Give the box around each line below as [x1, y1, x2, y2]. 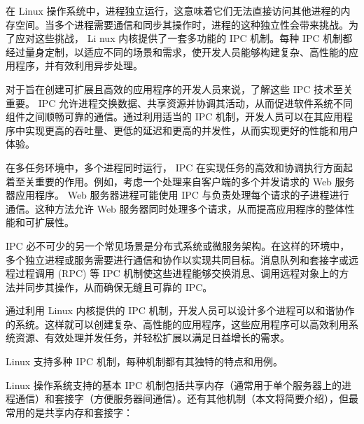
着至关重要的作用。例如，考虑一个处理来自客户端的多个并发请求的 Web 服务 [6, 174, 355, 188]
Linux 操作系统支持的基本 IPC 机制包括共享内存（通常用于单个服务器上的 [6, 377, 342, 392]
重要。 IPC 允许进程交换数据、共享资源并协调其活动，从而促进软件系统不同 [6, 95, 353, 110]
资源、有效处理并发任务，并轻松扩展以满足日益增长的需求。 [15, 330, 290, 345]
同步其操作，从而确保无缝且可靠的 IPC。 [24, 279, 213, 294]
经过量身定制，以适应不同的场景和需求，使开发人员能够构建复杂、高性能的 [6, 44, 349, 59]
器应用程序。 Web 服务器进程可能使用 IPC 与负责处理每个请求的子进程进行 [6, 188, 349, 202]
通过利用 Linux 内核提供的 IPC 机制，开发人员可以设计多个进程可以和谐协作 [6, 303, 355, 318]
